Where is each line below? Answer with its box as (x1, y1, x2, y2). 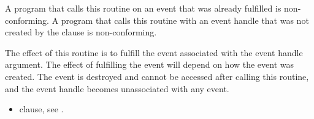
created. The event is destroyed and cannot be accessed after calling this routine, (5, 70, 309, 82)
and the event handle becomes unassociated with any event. (5, 82, 229, 95)
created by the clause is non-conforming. (5, 26, 157, 38)
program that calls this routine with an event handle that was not (61, 13, 309, 26)
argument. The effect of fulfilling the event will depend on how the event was (5, 58, 294, 71)
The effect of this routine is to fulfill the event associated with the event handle (5, 46, 303, 59)
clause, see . (19, 103, 64, 115)
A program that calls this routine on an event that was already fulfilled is (5, 2, 281, 14)
